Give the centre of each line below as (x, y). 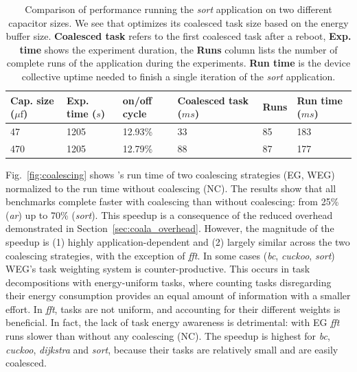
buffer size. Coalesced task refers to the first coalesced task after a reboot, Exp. (178, 36)
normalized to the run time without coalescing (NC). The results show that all (171, 188)
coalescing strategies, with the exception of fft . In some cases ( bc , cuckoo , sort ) (170, 255)
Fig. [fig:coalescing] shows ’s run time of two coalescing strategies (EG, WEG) (170, 174)
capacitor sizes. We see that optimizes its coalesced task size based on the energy (178, 22)
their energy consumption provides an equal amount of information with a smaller (178, 295)
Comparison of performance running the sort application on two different (178, 9)
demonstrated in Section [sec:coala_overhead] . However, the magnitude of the (170, 228)
